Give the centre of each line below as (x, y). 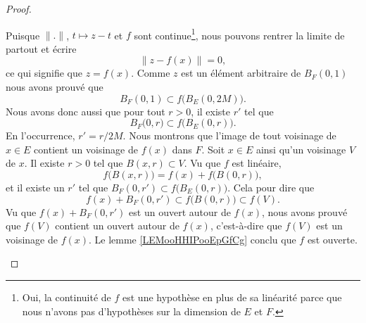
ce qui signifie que (44, 73)
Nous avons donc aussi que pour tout (86, 111)
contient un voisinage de (86, 149)
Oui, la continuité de (67, 297)
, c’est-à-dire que (246, 226)
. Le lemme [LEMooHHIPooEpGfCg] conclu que (192, 239)
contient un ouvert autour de (117, 226)
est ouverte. (332, 239)
